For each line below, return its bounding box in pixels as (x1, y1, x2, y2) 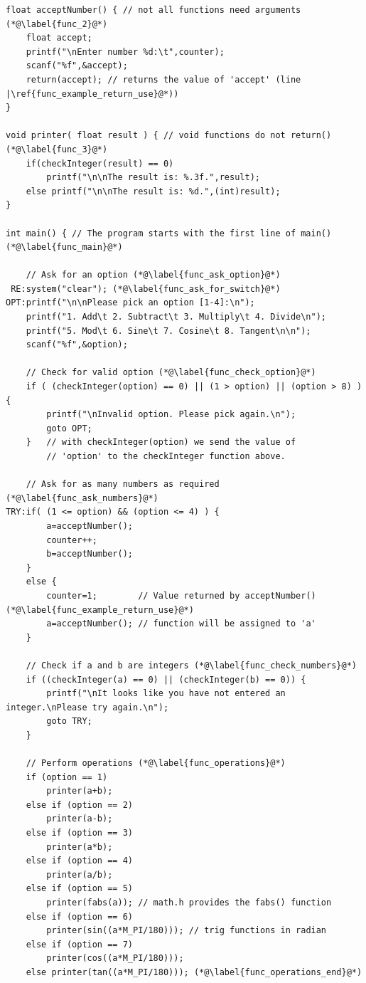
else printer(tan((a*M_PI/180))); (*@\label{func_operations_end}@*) (26, 967, 362, 977)
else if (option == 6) (26, 911, 133, 922)
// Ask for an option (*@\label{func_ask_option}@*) (26, 270, 281, 280)
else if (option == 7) (26, 939, 133, 950)
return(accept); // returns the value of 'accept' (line (26, 74, 301, 85)
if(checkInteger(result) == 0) (26, 158, 174, 169)
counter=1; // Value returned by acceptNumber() (46, 590, 316, 601)
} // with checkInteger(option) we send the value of (26, 437, 296, 448)
